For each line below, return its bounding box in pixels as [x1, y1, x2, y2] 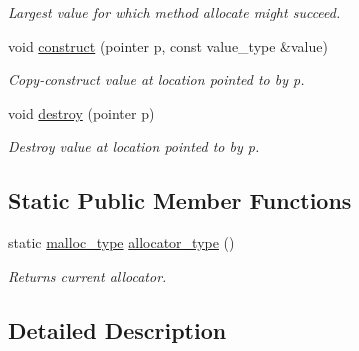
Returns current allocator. [8, 265, 167, 286]
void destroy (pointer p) [8, 102, 155, 123]
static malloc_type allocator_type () [8, 232, 235, 253]
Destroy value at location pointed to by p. [8, 136, 260, 157]
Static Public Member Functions [8, 185, 352, 216]
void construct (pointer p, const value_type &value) [8, 35, 328, 56]
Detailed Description [8, 314, 227, 345]
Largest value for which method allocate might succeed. [8, 2, 341, 22]
